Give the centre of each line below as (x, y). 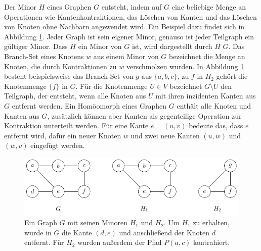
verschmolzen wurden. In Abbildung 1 (185, 66)
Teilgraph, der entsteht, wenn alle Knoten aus (75, 96)
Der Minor (20, 7)
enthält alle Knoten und (214, 105)
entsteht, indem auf (132, 7)
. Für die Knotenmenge (112, 86)
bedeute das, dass (216, 125)
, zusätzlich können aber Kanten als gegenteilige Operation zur (144, 115)
